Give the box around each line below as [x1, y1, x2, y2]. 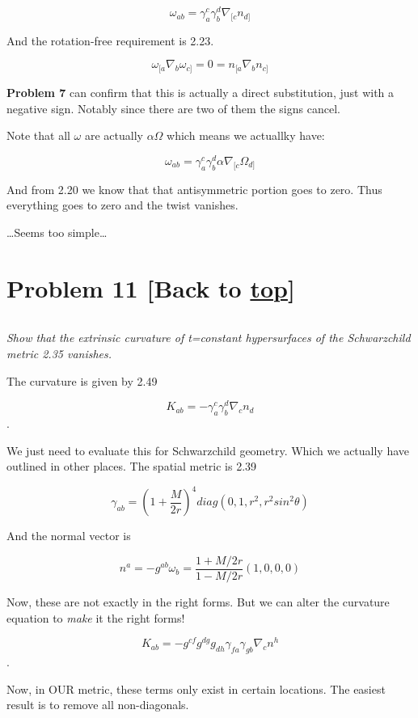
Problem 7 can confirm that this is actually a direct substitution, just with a [6, 83, 395, 100]
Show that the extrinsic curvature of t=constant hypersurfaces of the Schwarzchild [6, 329, 411, 346]
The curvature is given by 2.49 [6, 372, 158, 389]
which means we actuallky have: [167, 127, 325, 144]
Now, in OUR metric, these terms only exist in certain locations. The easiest [6, 680, 386, 697]
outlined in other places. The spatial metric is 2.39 [6, 458, 257, 475]
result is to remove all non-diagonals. [6, 696, 189, 713]
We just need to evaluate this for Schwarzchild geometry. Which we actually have [6, 441, 410, 458]
